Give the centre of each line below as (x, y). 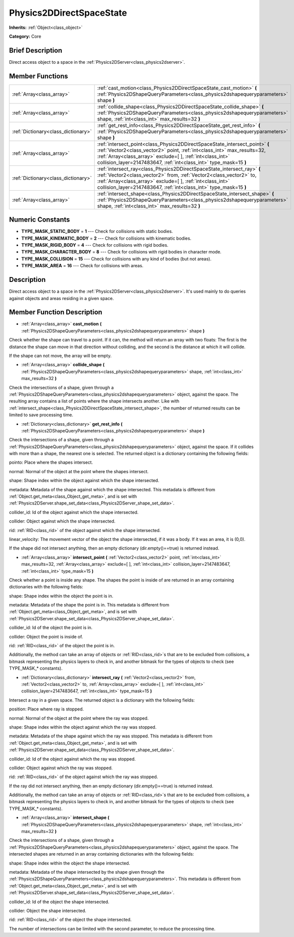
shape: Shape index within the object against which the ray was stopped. (83, 727)
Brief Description (36, 50)
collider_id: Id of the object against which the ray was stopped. (72, 759)
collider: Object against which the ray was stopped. (61, 768)
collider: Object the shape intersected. (48, 911)
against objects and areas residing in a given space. (61, 298)
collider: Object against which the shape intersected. (62, 521)
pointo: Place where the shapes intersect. (51, 462)
